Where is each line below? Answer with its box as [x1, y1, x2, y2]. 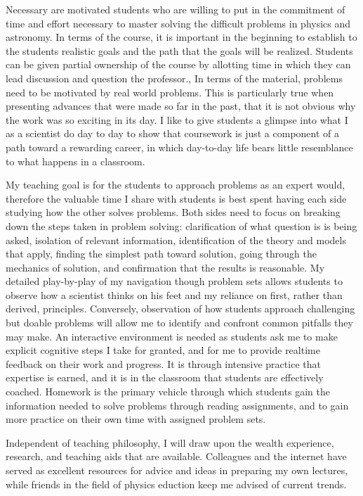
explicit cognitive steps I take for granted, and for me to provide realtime [6, 343, 320, 357]
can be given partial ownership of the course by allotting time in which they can [6, 57, 351, 72]
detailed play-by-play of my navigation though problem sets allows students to [6, 274, 343, 288]
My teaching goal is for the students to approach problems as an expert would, [6, 177, 345, 192]
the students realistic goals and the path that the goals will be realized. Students [6, 43, 353, 58]
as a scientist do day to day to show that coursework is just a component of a [6, 126, 340, 141]
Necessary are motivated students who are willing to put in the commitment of [6, 2, 345, 16]
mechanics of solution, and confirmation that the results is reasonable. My [6, 260, 325, 274]
